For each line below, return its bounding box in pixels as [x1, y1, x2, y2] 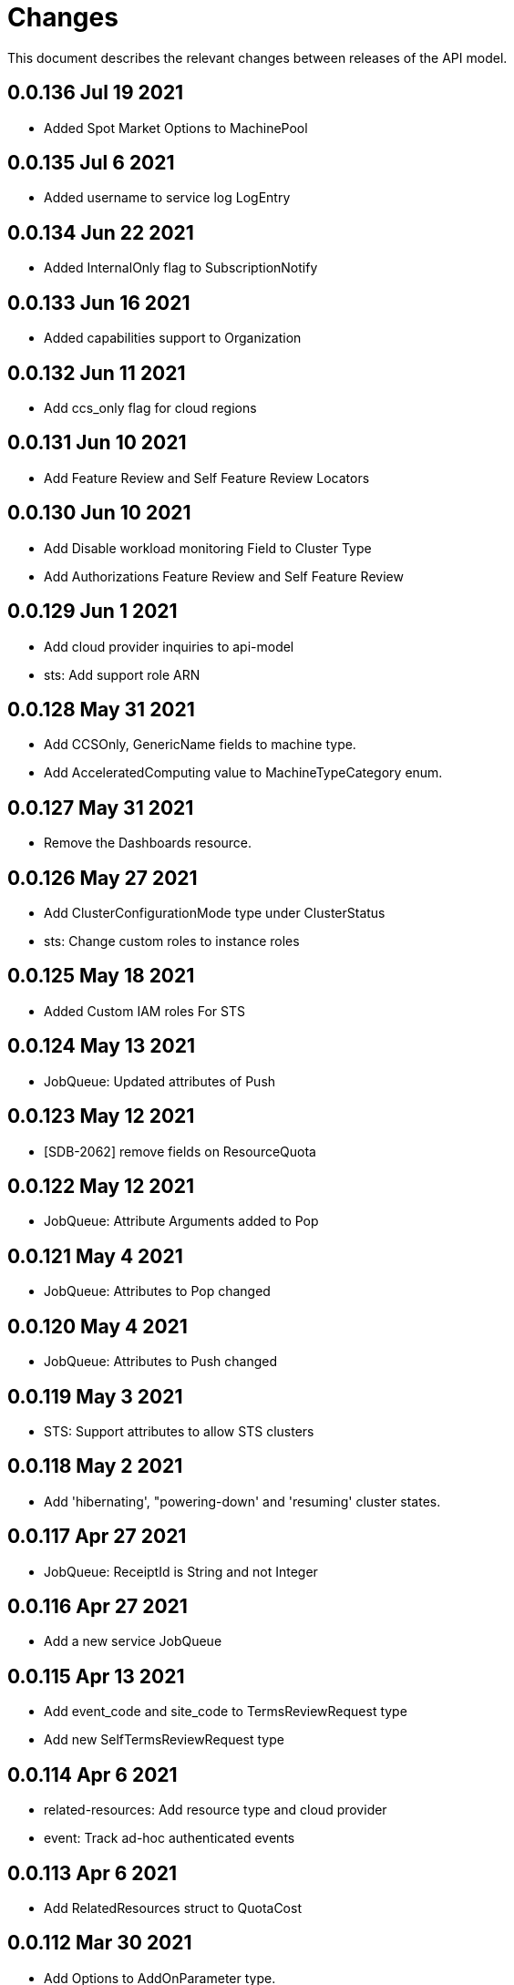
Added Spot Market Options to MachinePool [44, 119, 308, 136]
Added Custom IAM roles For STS [44, 1003, 245, 1019]
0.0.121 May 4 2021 [7, 1244, 183, 1268]
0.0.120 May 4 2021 [7, 1314, 188, 1338]
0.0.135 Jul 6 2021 [7, 151, 175, 175]
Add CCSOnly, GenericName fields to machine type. [44, 736, 356, 753]
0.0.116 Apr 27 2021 [7, 1595, 188, 1619]
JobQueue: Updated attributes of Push [44, 1073, 276, 1089]
